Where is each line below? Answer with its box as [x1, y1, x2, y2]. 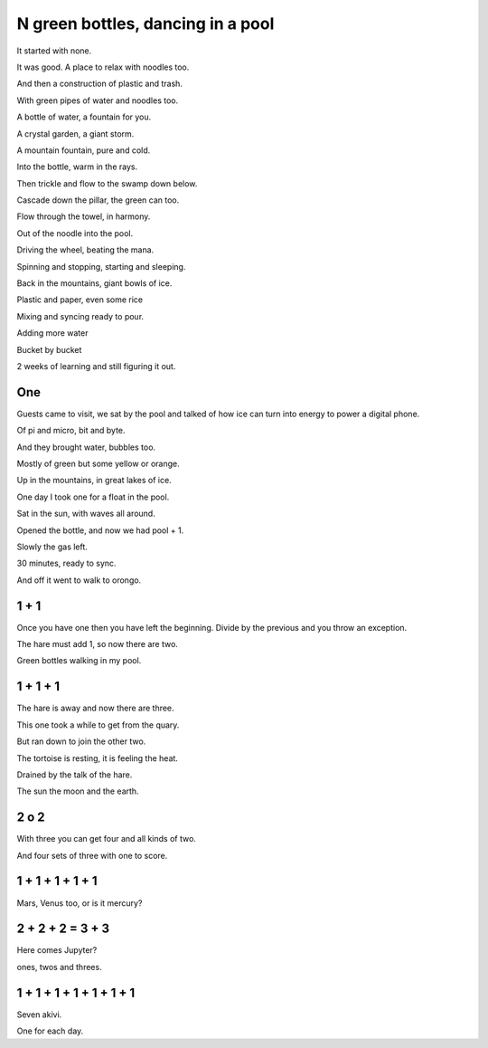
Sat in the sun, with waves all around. [16, 508, 155, 519]
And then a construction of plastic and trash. [16, 78, 183, 90]
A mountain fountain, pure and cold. [16, 145, 151, 156]
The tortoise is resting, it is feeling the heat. [16, 752, 178, 764]
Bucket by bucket [16, 344, 82, 355]
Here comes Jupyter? [16, 945, 98, 956]
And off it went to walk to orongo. [16, 575, 142, 586]
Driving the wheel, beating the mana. [16, 244, 155, 255]
